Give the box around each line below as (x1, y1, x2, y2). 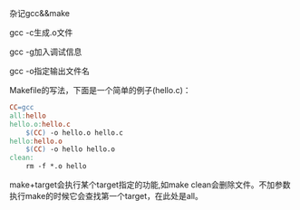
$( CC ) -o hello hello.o (25, 145, 116, 154)
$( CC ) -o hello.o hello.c (25, 128, 124, 138)
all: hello (9, 111, 47, 120)
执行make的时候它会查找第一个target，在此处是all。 (9, 191, 204, 201)
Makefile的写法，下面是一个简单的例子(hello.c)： (9, 85, 192, 95)
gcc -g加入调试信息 (9, 46, 82, 57)
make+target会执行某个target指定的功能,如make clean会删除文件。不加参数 (9, 179, 292, 190)
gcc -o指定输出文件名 (9, 66, 91, 76)
